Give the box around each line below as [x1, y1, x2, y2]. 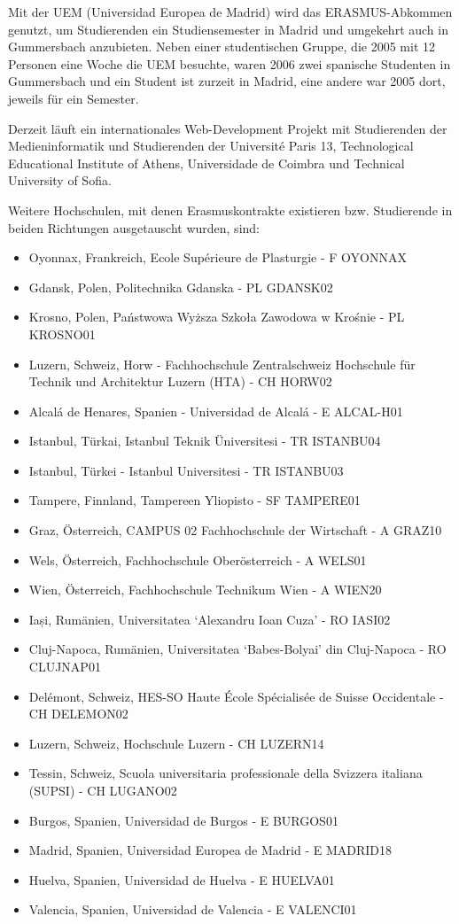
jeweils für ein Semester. [8, 89, 139, 107]
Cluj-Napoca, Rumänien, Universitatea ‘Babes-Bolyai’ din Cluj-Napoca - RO [28, 640, 447, 658]
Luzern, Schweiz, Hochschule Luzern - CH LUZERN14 [28, 734, 324, 752]
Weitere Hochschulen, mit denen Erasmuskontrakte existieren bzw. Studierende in [8, 200, 453, 219]
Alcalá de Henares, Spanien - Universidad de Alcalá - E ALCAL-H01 [28, 401, 403, 420]
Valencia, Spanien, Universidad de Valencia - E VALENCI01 [28, 900, 357, 919]
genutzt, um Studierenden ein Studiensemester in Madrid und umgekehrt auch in [8, 19, 448, 38]
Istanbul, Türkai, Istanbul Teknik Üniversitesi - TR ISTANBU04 [28, 431, 381, 450]
